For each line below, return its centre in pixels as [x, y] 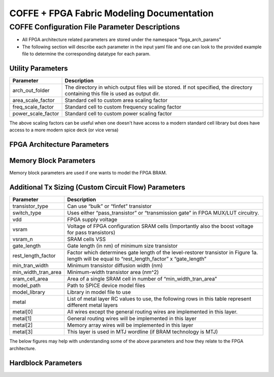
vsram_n [23, 239]
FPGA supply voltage [92, 220]
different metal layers [93, 305]
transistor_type [30, 207]
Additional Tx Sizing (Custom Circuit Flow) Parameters [97, 187]
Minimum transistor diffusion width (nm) [115, 265]
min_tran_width [31, 265]
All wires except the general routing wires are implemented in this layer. [152, 312]
